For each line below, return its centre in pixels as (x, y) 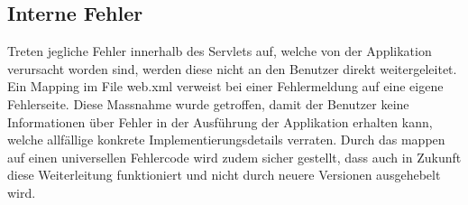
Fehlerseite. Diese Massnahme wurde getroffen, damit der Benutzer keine (208, 103)
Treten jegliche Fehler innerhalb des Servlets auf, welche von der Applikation (220, 51)
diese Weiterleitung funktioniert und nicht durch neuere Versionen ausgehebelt (224, 175)
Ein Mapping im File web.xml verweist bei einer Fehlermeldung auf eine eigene (225, 86)
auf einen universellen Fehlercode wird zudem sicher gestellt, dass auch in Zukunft (234, 157)
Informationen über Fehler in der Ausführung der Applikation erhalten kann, (220, 121)
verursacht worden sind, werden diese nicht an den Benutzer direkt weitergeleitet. (232, 68)
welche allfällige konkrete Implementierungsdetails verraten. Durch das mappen (226, 140)
